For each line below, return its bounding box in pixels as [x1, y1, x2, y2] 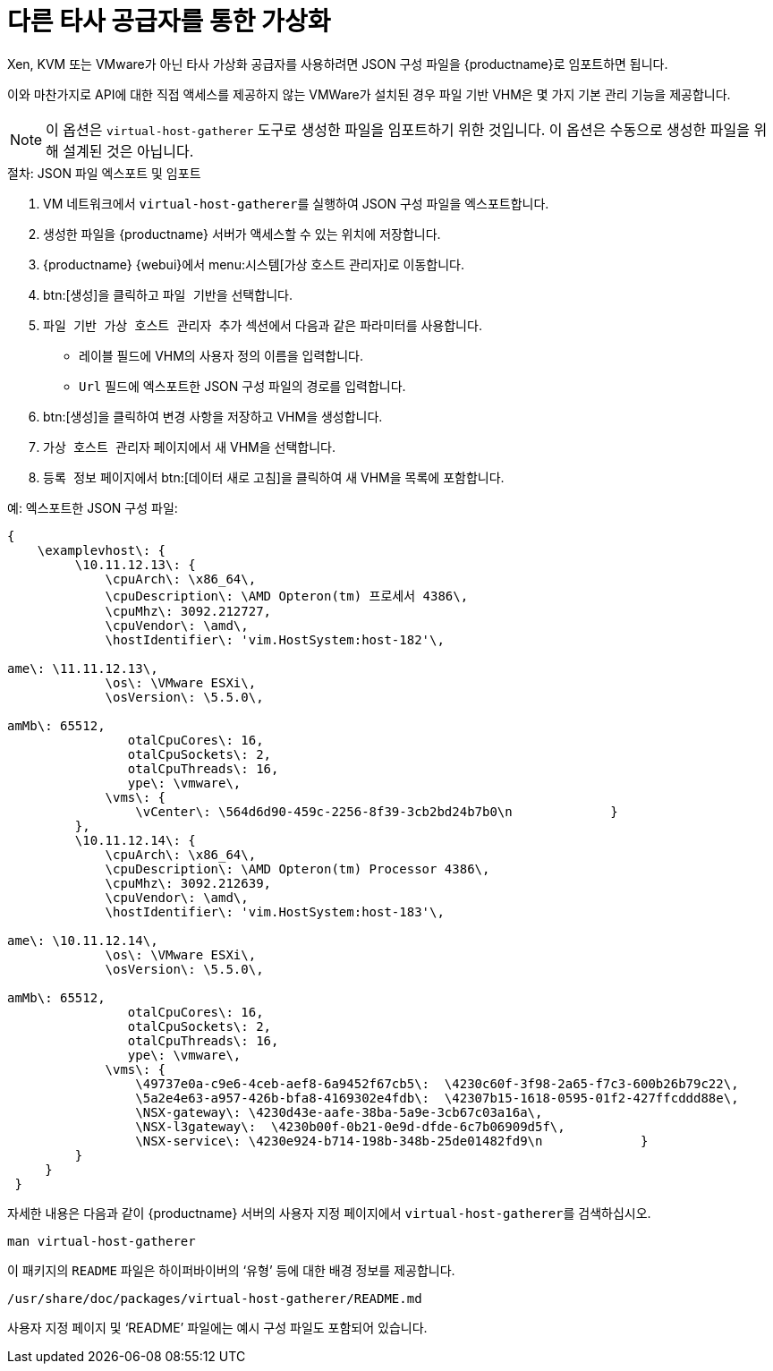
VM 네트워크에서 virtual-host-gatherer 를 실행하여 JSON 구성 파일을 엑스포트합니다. [43, 195, 549, 211]
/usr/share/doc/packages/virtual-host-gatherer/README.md [7, 1290, 422, 1306]
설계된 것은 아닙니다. [63, 141, 194, 160]
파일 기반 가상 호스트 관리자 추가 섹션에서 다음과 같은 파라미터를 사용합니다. [43, 317, 482, 333]
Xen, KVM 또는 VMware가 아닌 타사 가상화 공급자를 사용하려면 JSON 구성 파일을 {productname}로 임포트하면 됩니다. [7, 55, 668, 72]
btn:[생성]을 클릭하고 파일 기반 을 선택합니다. [43, 286, 293, 302]
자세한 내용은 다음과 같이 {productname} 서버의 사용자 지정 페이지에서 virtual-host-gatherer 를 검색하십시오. [7, 1205, 651, 1221]
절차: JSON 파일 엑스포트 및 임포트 [7, 165, 201, 181]
